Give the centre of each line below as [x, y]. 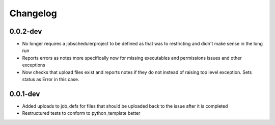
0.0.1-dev [25, 94]
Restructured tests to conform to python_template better [81, 113]
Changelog [33, 13]
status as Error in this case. [51, 80]
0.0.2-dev [26, 31]
